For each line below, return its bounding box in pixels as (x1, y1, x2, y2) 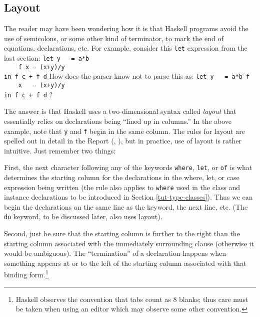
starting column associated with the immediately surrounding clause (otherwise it (4, 238, 254, 248)
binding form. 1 (4, 268, 48, 280)
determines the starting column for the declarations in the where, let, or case (4, 172, 239, 183)
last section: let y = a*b (4, 53, 89, 63)
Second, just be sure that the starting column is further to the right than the (4, 228, 240, 239)
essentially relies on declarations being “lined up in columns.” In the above (4, 115, 232, 126)
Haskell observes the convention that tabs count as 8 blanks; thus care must (15, 293, 248, 304)
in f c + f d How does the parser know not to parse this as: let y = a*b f (4, 71, 250, 81)
